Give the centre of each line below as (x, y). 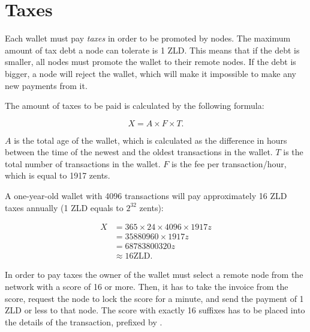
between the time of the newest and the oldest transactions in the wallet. (139, 152)
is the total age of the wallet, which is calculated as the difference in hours (151, 140)
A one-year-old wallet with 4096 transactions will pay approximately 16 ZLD (146, 196)
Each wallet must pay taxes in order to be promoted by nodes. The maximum (148, 38)
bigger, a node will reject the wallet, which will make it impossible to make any (151, 73)
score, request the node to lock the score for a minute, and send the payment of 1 (154, 298)
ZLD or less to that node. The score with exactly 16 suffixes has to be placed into (155, 310)
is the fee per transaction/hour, (229, 163)
